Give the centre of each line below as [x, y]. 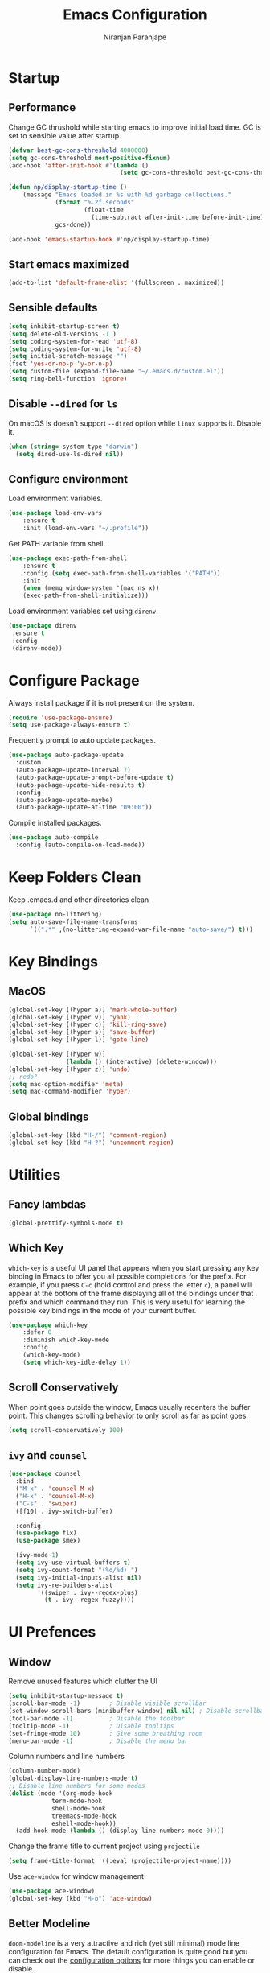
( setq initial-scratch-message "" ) [68, 356]
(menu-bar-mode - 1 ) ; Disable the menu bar [98, 1741]
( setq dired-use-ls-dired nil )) [70, 454]
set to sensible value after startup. [65, 135]
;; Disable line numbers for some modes [77, 1786]
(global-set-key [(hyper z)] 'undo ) [70, 1069]
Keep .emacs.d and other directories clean [79, 900]
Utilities [35, 1175]
